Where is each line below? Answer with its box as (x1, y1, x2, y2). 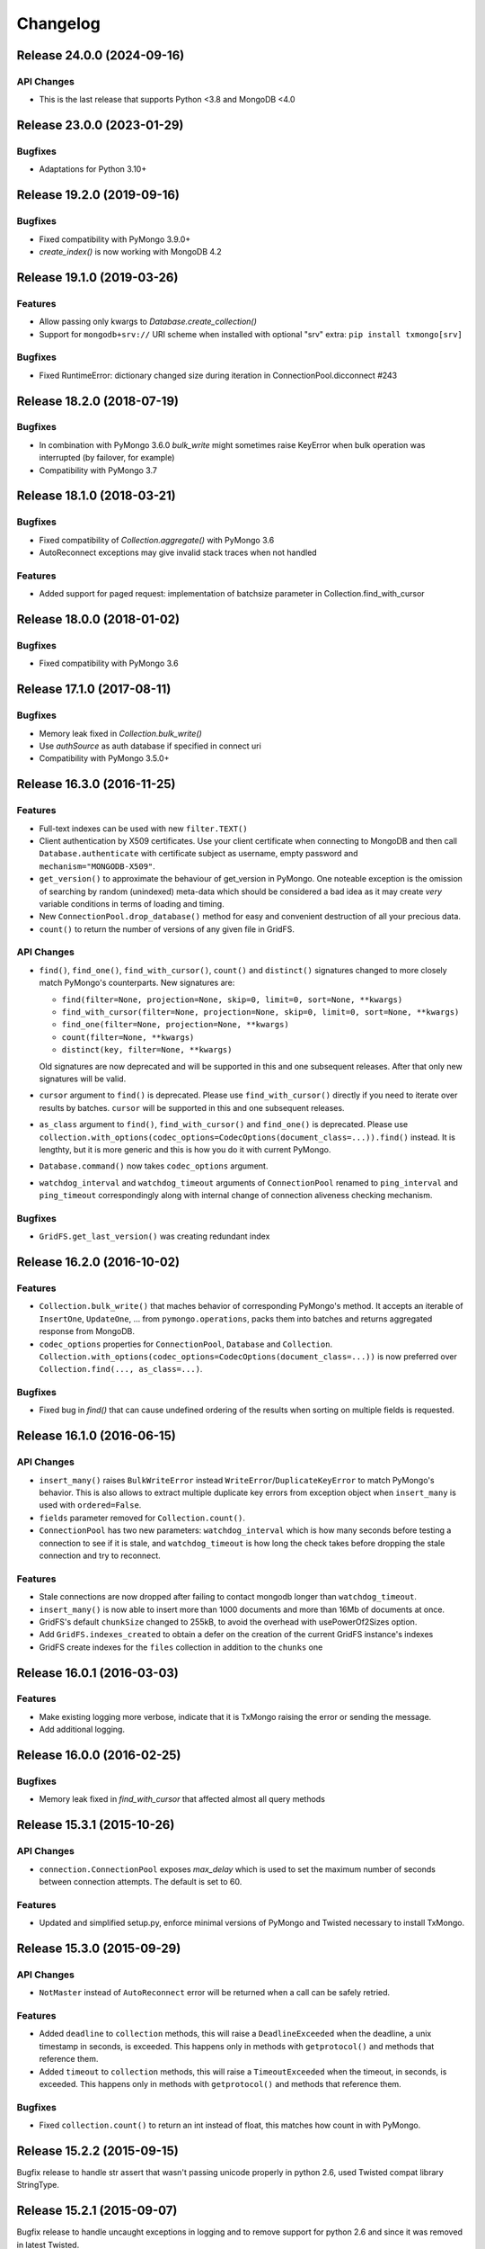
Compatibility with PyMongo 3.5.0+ (39, 753, 170, 764)
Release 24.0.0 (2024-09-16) (16, 48, 185, 63)
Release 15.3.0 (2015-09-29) (16, 1940, 181, 1956)
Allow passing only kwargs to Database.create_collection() (39, 316, 258, 327)
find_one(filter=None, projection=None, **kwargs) (61, 1019, 289, 1030)
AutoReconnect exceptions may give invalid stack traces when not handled (39, 547, 318, 558)
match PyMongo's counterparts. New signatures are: (39, 977, 235, 989)
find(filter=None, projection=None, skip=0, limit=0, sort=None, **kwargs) (61, 994, 403, 1005)
